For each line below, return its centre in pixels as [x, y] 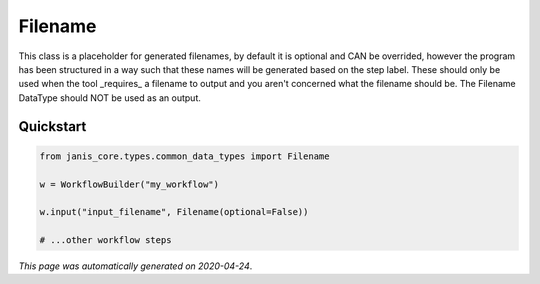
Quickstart [52, 126]
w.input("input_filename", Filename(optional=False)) [174, 212]
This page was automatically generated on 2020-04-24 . [135, 266]
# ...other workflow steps [105, 240]
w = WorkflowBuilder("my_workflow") [129, 184]
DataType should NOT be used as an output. [110, 97]
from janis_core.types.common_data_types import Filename [184, 156]
